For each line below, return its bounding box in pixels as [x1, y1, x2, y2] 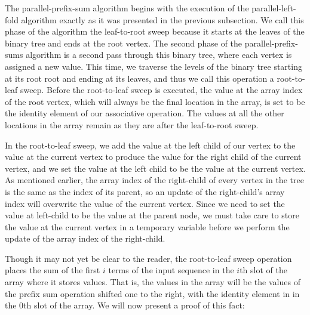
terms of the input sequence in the [108, 264, 234, 276]
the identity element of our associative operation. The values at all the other [5, 107, 284, 119]
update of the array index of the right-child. [5, 232, 165, 245]
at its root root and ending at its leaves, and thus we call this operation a [5, 72, 274, 84]
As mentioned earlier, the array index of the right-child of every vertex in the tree [5, 174, 304, 186]
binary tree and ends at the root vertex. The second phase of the [5, 36, 243, 49]
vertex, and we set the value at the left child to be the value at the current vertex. [5, 162, 306, 174]
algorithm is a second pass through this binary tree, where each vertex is [26, 48, 292, 61]
